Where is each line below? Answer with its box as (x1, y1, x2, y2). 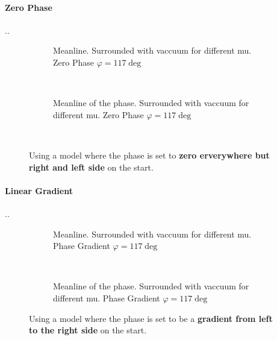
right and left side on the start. (29, 160, 154, 173)
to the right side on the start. (29, 324, 147, 336)
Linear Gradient (5, 184, 73, 197)
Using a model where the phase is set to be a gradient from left (29, 312, 273, 324)
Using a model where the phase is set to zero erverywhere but (29, 148, 270, 161)
